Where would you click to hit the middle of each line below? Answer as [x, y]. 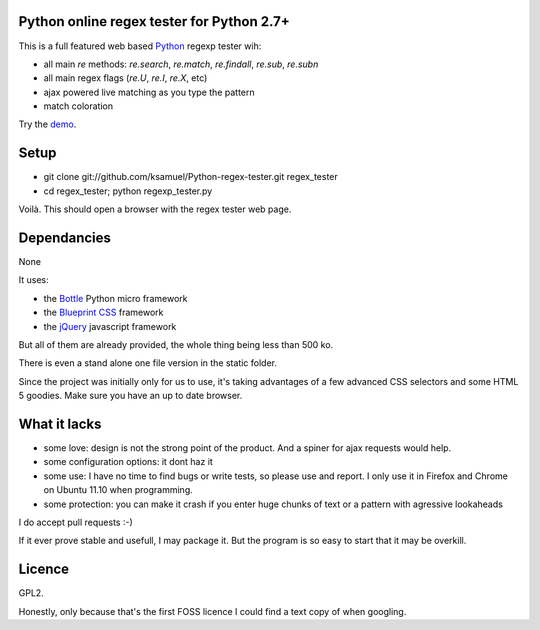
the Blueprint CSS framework [103, 312]
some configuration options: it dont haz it [128, 462]
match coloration [78, 106]
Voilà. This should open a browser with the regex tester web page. [155, 209]
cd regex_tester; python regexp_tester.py [128, 191]
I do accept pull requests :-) [76, 522]
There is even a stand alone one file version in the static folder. [148, 363]
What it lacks [60, 424]
